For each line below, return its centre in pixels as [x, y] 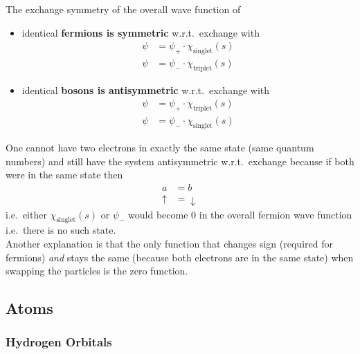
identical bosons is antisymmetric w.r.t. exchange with [146, 90]
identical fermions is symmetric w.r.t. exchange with [141, 32]
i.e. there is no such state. [61, 230]
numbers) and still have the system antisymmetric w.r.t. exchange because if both [180, 161]
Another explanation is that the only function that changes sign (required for [169, 243]
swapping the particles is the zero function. [97, 271]
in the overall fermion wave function [276, 214]
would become [158, 214]
